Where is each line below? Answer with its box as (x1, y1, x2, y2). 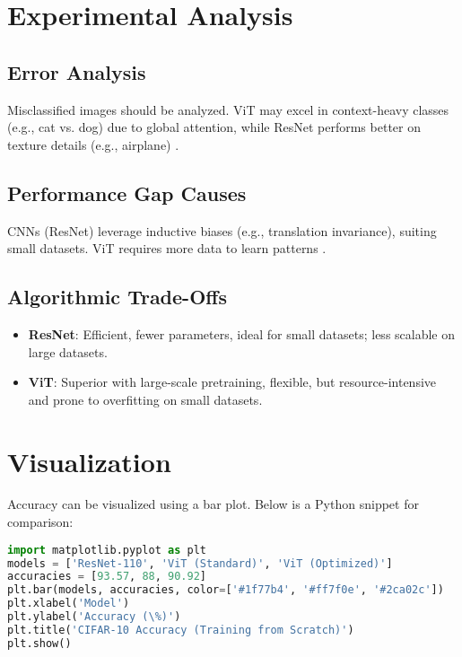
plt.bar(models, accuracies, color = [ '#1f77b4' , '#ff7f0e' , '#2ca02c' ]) (7, 583, 444, 597)
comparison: (7, 512, 74, 531)
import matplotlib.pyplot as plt (7, 543, 206, 556)
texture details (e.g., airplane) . (7, 135, 179, 153)
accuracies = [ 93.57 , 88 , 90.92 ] (7, 570, 206, 583)
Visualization (7, 442, 171, 479)
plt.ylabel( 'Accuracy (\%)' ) (7, 610, 181, 624)
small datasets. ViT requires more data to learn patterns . (7, 239, 327, 258)
